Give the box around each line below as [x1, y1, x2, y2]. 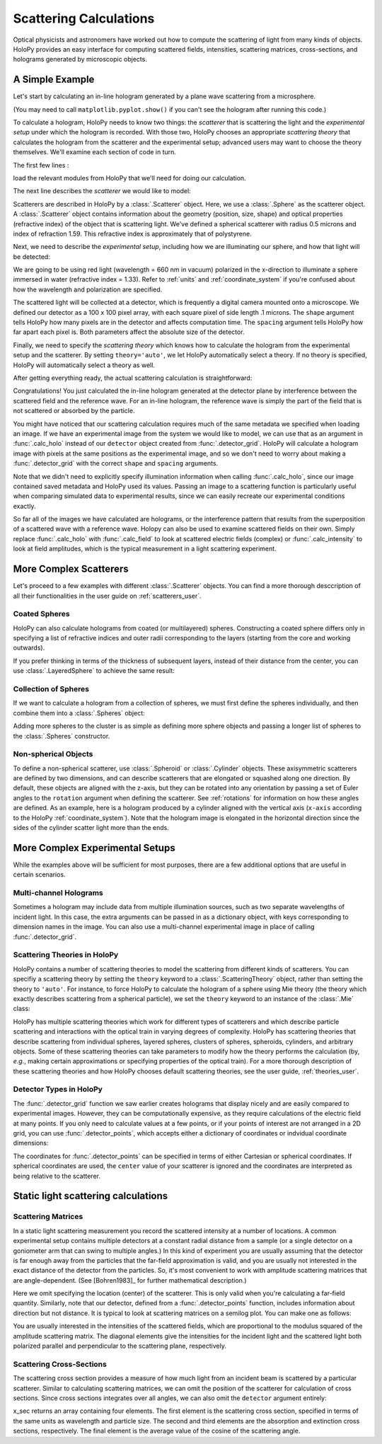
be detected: [13, 252, 51, 261]
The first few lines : [13, 161, 69, 169]
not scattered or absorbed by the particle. [13, 407, 135, 415]
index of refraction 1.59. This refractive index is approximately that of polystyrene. [13, 229, 252, 238]
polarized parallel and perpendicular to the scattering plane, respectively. [13, 1341, 226, 1351]
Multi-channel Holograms [13, 888, 103, 898]
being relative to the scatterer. [13, 1172, 100, 1180]
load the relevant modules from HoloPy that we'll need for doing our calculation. [13, 173, 247, 182]
